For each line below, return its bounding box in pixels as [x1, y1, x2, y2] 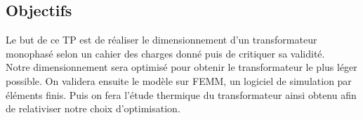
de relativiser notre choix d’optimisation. [6, 101, 180, 116]
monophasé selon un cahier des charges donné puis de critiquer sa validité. [6, 46, 325, 60]
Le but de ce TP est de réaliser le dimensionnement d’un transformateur [6, 32, 317, 47]
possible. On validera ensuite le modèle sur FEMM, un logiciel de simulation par [6, 73, 352, 88]
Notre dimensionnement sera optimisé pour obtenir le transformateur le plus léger [6, 60, 357, 74]
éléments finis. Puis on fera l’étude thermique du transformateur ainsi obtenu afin [6, 87, 357, 102]
